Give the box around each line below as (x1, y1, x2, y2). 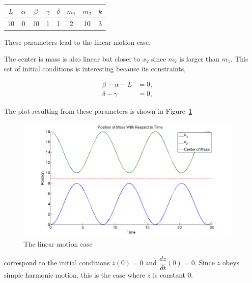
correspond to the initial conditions (4, 257, 110, 268)
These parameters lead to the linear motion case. (4, 37, 151, 47)
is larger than (179, 54, 220, 64)
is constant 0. (153, 270, 193, 280)
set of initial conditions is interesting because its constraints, (4, 63, 186, 73)
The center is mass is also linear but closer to (4, 54, 140, 64)
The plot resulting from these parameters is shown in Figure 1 (4, 106, 193, 116)
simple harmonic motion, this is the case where (4, 270, 145, 280)
